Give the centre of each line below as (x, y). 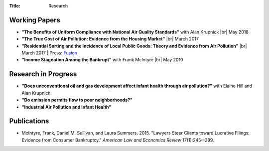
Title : (15, 6)
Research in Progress (43, 74)
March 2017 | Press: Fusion (49, 53)
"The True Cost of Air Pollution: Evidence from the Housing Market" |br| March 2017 (110, 39)
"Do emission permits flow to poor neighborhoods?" (77, 100)
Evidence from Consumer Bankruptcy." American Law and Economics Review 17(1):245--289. (118, 140)
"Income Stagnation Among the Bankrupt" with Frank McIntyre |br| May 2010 (103, 60)
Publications (29, 121)
